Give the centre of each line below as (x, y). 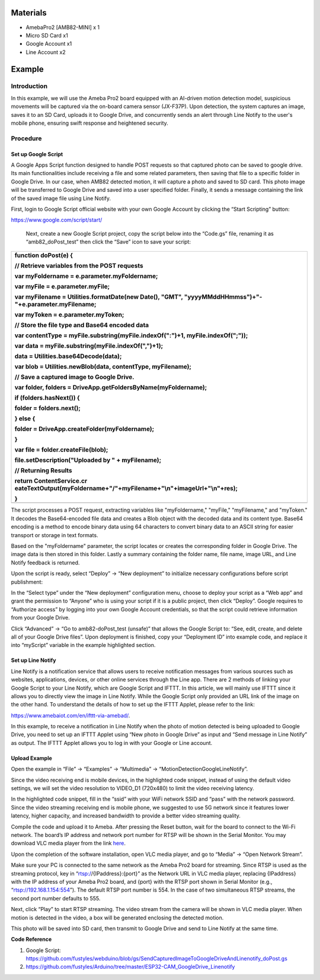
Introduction (29, 86)
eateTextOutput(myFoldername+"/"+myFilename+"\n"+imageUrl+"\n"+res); (126, 489)
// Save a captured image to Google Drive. (74, 377)
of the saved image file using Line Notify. (61, 198)
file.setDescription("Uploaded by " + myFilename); (88, 460)
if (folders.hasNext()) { (47, 398)
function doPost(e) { (44, 255)
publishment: (27, 582)
